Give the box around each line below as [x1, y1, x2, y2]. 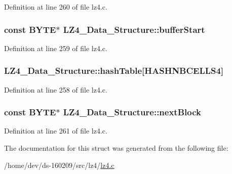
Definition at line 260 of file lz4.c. [4, 2, 107, 12]
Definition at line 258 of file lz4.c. [4, 84, 107, 95]
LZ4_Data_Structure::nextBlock [63, 106, 201, 118]
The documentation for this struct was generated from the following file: [4, 143, 228, 153]
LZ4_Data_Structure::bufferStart [63, 23, 205, 35]
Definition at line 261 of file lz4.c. [4, 125, 107, 136]
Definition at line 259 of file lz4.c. [4, 42, 107, 53]
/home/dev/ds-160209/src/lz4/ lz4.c [4, 159, 114, 170]
